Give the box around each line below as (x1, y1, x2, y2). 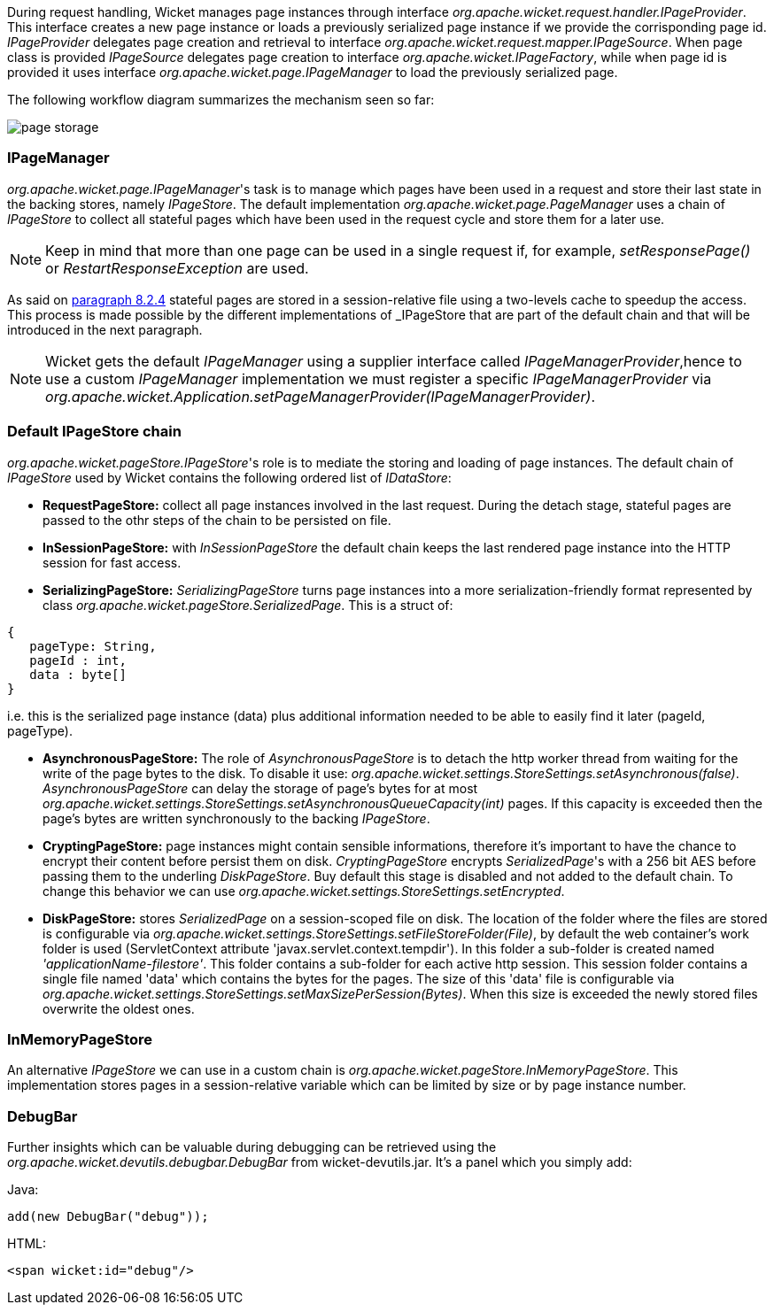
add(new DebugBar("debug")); (7, 1209, 209, 1223)
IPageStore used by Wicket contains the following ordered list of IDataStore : (7, 469, 452, 485)
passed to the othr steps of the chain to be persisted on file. (43, 512, 391, 528)
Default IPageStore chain (7, 422, 182, 441)
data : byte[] (29, 667, 127, 682)
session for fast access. (43, 554, 182, 570)
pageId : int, (29, 652, 127, 668)
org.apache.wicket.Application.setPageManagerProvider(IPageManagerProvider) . (45, 387, 596, 405)
